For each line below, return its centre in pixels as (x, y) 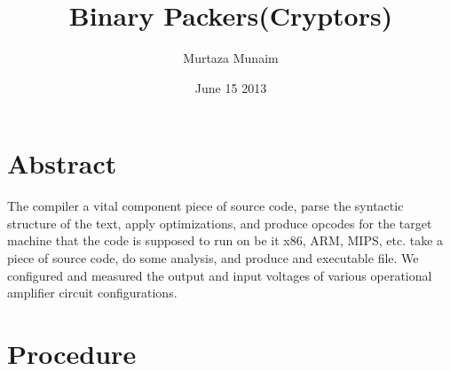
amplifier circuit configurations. (92, 293)
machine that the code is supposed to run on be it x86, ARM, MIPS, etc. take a (225, 240)
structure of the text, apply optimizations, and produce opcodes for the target (220, 223)
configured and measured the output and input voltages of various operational (220, 275)
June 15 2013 (231, 87)
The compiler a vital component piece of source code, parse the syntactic (205, 206)
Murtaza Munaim (231, 58)
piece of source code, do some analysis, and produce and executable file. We (213, 258)
